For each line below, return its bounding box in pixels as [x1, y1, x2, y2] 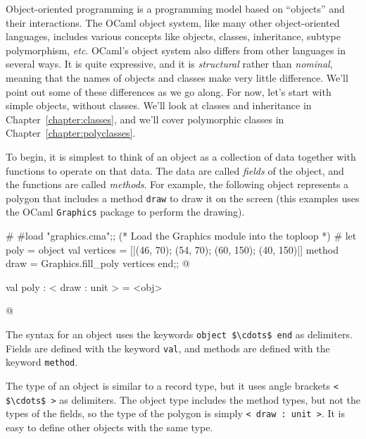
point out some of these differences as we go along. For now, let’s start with [6, 84, 332, 99]
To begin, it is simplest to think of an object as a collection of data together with [6, 149, 356, 163]
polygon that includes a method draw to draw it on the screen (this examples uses [6, 190, 360, 205]
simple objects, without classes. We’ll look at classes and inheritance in [6, 98, 312, 113]
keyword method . [6, 354, 78, 369]
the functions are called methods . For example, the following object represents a [6, 177, 349, 192]
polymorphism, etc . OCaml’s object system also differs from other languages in [6, 42, 346, 57]
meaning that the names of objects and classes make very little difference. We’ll [6, 70, 348, 85]
